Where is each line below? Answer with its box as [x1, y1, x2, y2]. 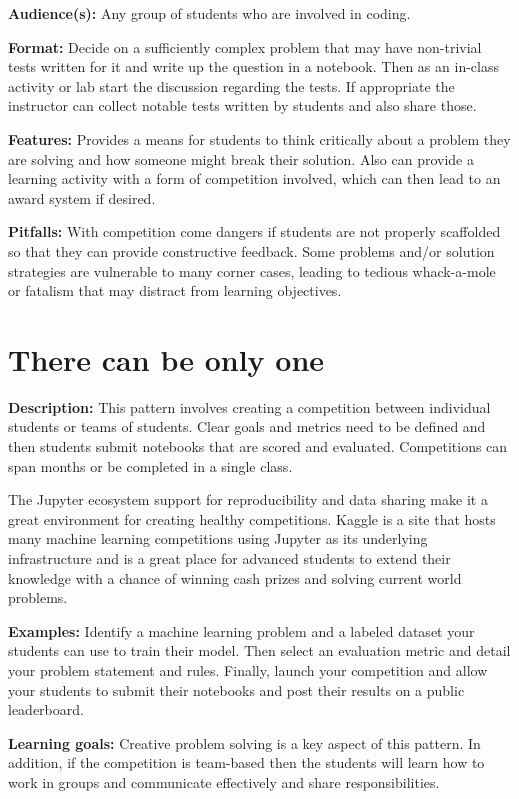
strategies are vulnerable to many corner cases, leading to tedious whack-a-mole [8, 260, 496, 281]
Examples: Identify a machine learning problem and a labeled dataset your [8, 620, 475, 641]
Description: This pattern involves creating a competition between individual [8, 396, 491, 417]
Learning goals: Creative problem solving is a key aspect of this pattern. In [8, 732, 481, 753]
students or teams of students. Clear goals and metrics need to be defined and [8, 416, 486, 437]
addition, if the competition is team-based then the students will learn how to [8, 752, 485, 773]
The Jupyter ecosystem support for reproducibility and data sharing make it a [8, 489, 488, 510]
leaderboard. [8, 699, 84, 720]
